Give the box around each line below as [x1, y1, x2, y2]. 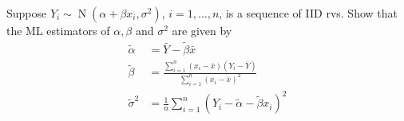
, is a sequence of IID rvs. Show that [219, 5, 398, 21]
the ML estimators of [6, 22, 110, 38]
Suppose [6, 5, 47, 21]
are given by [172, 22, 232, 38]
